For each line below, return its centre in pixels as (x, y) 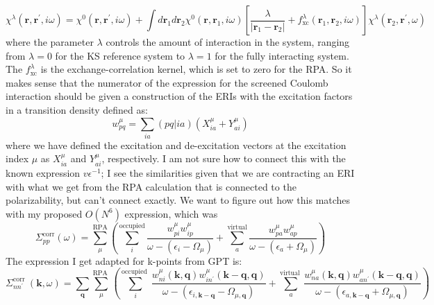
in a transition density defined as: (77, 109)
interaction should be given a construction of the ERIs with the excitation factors (179, 96)
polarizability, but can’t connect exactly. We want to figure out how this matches (178, 200)
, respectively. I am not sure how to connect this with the (224, 158)
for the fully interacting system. (282, 55)
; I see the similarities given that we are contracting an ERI (228, 172)
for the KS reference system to (120, 55)
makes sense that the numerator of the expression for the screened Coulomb (167, 82)
